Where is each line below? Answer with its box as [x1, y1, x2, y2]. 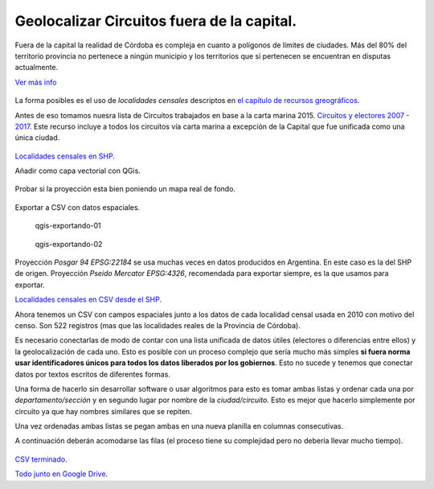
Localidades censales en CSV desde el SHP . [14, 294, 162, 305]
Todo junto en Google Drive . [14, 469, 108, 479]
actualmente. [14, 63, 59, 72]
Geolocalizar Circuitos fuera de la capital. [14, 12, 297, 30]
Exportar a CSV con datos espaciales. [14, 202, 141, 212]
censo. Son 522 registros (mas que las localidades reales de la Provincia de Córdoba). [14, 320, 301, 330]
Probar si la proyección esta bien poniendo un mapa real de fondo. [14, 184, 236, 194]
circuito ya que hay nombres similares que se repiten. [14, 406, 192, 416]
